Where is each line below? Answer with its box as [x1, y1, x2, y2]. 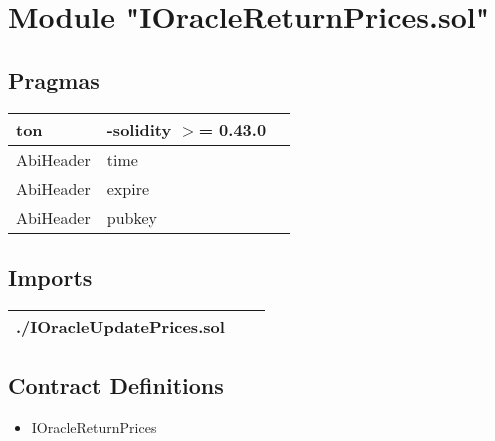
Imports [8, 261, 93, 292]
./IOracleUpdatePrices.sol [16, 314, 225, 338]
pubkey [106, 205, 157, 229]
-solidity [106, 117, 172, 141]
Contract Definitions [8, 370, 224, 401]
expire [106, 176, 150, 200]
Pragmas [8, 64, 100, 95]
